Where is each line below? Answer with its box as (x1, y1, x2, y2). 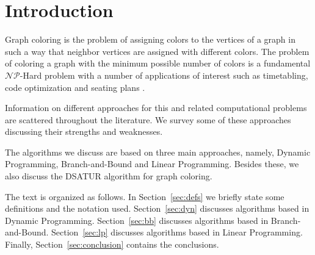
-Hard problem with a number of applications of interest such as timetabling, (20, 68, 308, 81)
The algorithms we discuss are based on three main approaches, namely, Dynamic (5, 145, 311, 158)
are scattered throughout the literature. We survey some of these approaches (5, 113, 291, 126)
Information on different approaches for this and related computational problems (5, 101, 307, 114)
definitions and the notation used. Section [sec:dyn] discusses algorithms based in (5, 202, 310, 215)
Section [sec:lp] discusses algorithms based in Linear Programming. (51, 226, 303, 239)
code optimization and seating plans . (5, 81, 145, 93)
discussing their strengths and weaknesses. (5, 125, 163, 138)
